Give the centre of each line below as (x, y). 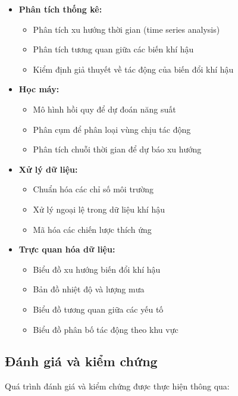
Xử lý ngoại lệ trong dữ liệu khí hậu (99, 209)
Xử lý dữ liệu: (48, 169)
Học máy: (39, 89)
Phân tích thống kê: (60, 9)
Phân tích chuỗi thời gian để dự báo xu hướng (117, 149)
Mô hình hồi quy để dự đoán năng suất (104, 109)
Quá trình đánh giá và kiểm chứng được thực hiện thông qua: (117, 386)
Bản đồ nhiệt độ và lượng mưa (89, 289)
